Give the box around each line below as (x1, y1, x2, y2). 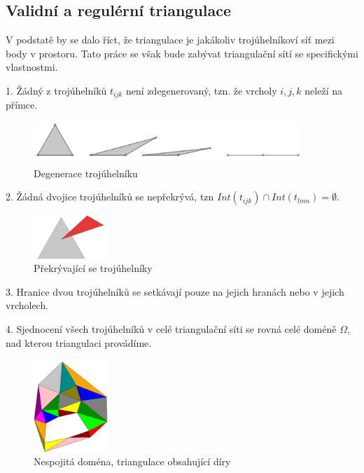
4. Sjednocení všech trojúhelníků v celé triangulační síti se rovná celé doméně (6, 321, 337, 336)
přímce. (6, 97, 38, 112)
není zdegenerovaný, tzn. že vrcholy (126, 83, 277, 97)
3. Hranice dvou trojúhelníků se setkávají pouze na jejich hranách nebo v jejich (6, 284, 344, 299)
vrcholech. (6, 298, 49, 313)
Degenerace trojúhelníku (34, 165, 138, 180)
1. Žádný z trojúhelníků (6, 83, 107, 97)
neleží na (304, 83, 342, 97)
